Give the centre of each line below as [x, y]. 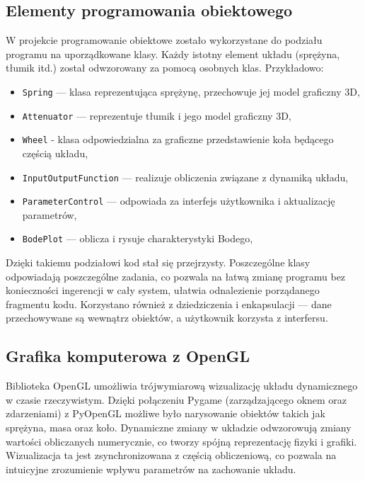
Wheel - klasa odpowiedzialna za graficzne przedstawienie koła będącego [178, 139]
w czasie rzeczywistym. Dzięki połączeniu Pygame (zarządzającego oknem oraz [176, 399]
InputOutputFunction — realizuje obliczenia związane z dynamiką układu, [185, 177]
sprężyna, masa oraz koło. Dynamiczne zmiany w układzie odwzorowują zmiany [179, 428]
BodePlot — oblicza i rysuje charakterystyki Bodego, [138, 238]
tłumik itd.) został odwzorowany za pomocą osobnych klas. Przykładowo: [165, 68]
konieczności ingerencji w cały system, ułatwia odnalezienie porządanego [163, 290]
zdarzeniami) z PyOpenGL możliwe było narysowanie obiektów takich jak [166, 413]
